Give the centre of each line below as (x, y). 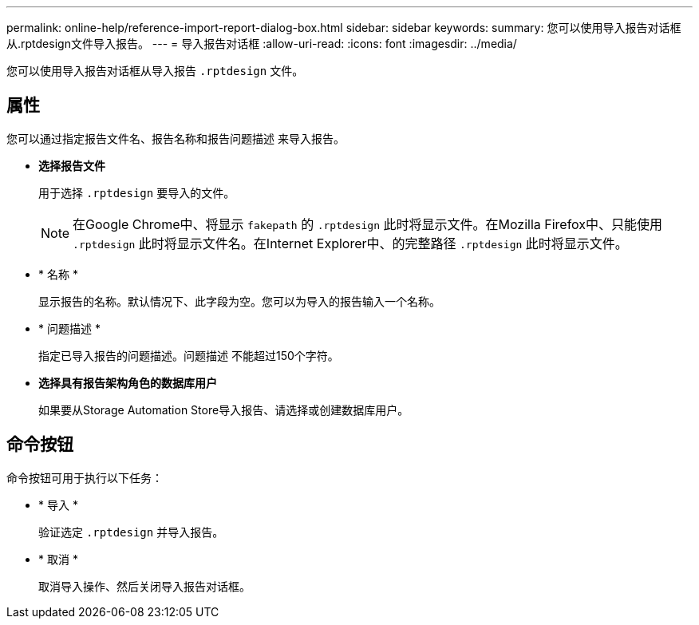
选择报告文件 (72, 165)
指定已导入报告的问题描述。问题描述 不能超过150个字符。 (189, 355)
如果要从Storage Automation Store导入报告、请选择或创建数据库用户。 (224, 409)
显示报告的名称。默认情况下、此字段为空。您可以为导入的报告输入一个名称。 (239, 301)
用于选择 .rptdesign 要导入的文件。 (137, 192)
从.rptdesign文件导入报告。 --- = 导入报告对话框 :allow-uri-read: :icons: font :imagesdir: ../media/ (262, 44)
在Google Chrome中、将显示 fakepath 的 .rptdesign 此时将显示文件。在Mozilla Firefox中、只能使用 (368, 224)
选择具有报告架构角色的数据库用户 (128, 382)
